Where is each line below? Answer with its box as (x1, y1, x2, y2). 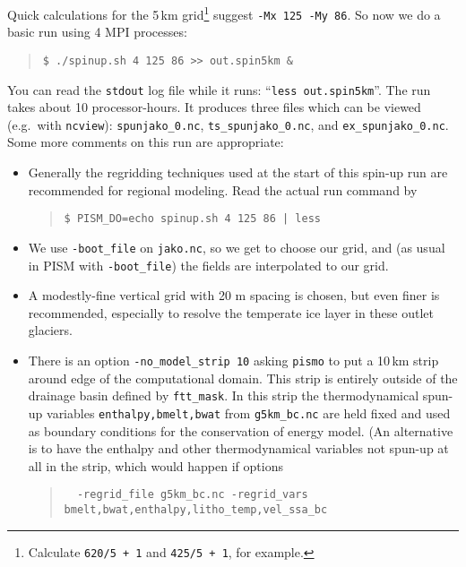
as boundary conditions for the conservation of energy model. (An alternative (28, 421, 453, 440)
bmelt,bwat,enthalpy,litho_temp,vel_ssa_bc (64, 503, 328, 516)
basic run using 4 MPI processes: (7, 22, 187, 41)
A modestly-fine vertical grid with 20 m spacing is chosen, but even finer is (28, 286, 440, 305)
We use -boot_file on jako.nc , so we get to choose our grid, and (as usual (28, 237, 445, 256)
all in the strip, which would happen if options (28, 456, 283, 475)
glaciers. (28, 321, 73, 339)
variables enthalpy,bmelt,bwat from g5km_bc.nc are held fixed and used (47, 403, 451, 422)
